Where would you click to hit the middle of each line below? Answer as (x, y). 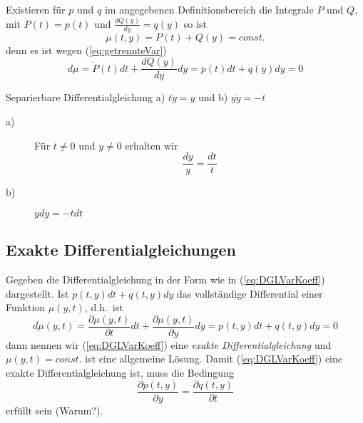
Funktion (26, 307)
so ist (195, 23)
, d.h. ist (104, 307)
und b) (213, 97)
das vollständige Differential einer (250, 293)
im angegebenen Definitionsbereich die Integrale (209, 9)
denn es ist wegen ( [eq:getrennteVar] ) (86, 49)
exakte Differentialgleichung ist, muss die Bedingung (120, 373)
